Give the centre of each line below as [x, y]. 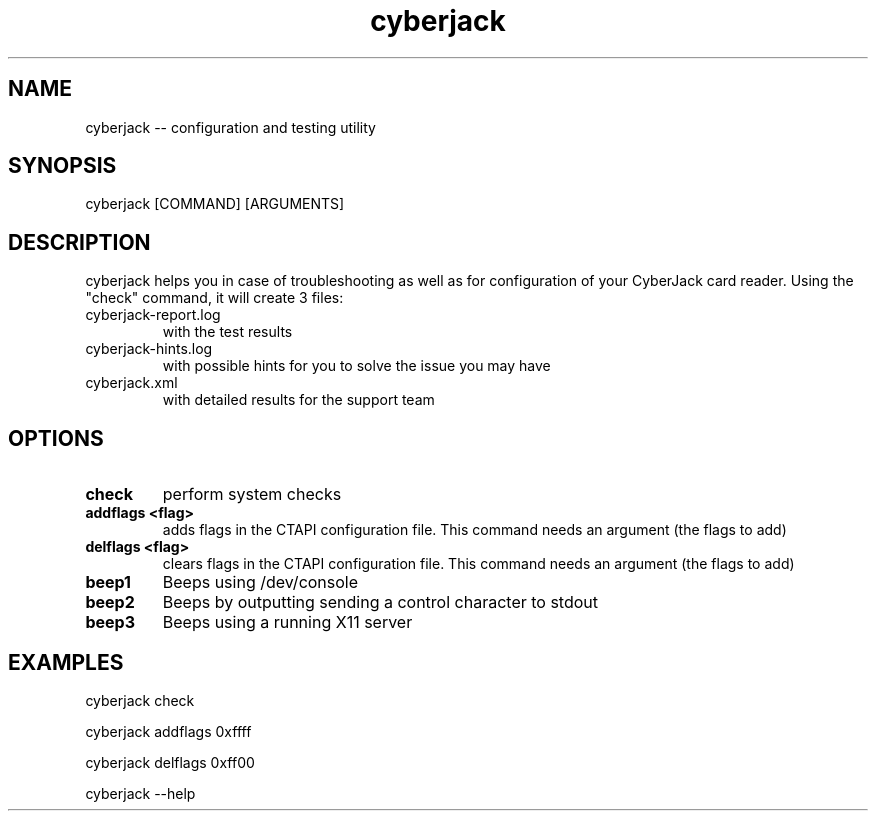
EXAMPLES [66, 662]
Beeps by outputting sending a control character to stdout [380, 602]
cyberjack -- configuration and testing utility [230, 127]
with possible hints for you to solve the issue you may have [356, 366]
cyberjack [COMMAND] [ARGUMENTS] [215, 204]
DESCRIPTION [79, 242]
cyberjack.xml [131, 383]
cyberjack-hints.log [149, 349]
